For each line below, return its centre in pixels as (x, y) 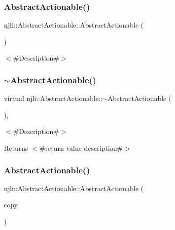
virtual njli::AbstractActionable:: (53, 98)
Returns (16, 148)
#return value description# (81, 148)
